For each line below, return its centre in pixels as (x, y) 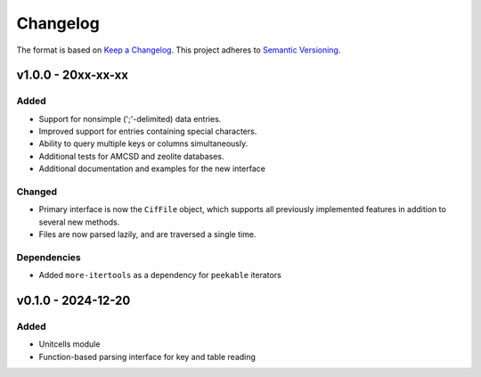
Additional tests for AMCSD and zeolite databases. (131, 156)
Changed (37, 192)
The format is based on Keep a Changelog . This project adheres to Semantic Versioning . (179, 50)
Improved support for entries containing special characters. (148, 131)
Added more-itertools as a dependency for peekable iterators (160, 275)
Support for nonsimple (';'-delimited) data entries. (130, 119)
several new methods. (79, 222)
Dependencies (49, 257)
